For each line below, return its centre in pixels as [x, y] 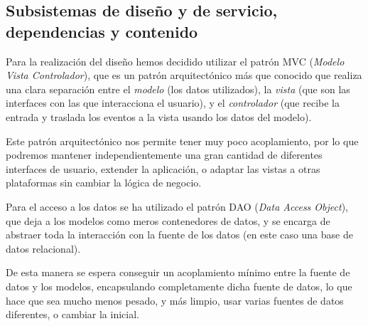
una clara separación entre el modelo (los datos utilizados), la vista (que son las [178, 89]
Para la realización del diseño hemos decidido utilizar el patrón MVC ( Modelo [175, 61]
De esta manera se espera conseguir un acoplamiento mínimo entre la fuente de [178, 272]
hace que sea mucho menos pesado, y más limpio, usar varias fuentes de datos [175, 300]
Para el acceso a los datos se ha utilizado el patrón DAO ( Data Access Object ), [177, 206]
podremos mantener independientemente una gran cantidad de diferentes [164, 155]
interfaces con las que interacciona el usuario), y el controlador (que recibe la [173, 103]
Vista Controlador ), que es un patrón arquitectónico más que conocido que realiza [184, 75]
